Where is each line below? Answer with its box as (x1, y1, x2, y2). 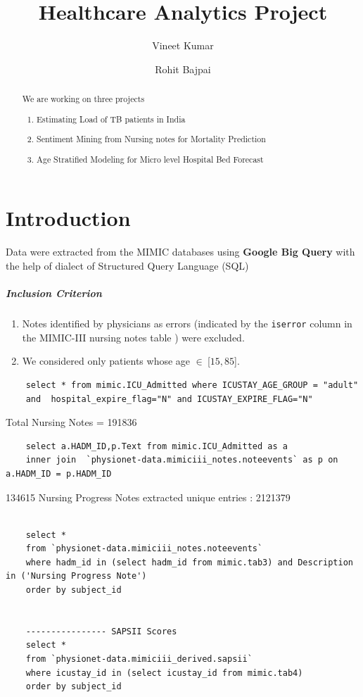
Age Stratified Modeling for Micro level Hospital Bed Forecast (37, 153, 264, 165)
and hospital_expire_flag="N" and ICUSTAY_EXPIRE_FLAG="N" (25, 394, 313, 404)
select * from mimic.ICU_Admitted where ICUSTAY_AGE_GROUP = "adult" (25, 379, 359, 390)
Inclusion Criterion (6, 286, 102, 301)
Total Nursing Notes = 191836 (6, 415, 137, 429)
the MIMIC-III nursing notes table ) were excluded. (22, 329, 245, 344)
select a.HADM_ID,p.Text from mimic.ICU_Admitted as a (25, 441, 288, 451)
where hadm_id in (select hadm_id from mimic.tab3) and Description (25, 557, 353, 567)
